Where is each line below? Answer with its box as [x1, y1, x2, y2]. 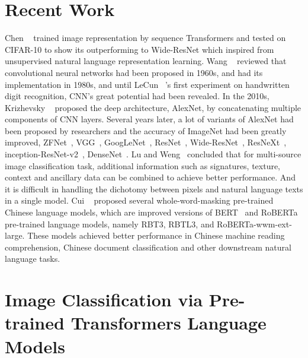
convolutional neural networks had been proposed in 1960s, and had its [5, 66, 263, 78]
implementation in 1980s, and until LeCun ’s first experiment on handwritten [5, 78, 290, 90]
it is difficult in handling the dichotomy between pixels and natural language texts [5, 182, 303, 195]
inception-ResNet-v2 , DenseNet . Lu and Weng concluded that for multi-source [5, 148, 301, 160]
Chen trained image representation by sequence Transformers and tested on [5, 31, 286, 44]
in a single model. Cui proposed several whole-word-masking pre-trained [5, 194, 274, 207]
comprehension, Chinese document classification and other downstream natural [5, 240, 291, 253]
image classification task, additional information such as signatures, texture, [5, 159, 281, 172]
